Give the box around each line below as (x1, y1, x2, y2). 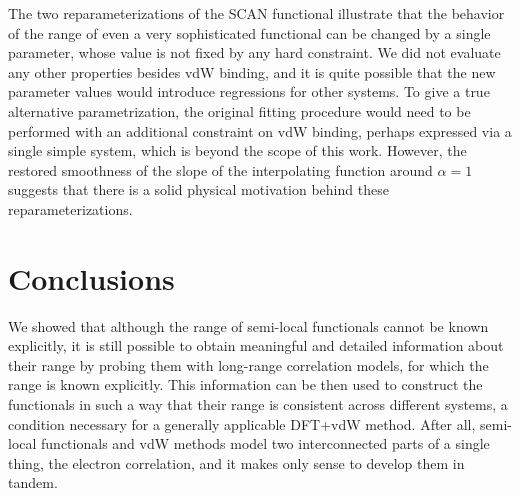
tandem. (8, 472, 58, 493)
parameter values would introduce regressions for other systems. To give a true (8, 81, 490, 102)
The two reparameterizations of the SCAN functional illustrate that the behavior (8, 3, 505, 23)
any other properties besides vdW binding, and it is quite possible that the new (8, 61, 496, 82)
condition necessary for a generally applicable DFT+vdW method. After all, (8, 413, 476, 434)
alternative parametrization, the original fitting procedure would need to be (8, 100, 471, 121)
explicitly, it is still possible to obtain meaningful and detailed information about (8, 335, 504, 356)
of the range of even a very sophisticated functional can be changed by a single (8, 22, 491, 43)
